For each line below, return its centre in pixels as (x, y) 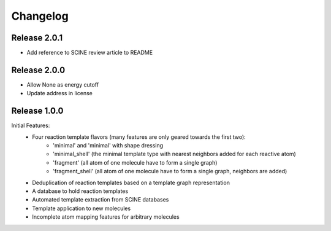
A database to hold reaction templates (80, 191)
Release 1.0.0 (37, 111)
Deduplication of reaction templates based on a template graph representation (131, 182)
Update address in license (60, 93)
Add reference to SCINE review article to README (90, 53)
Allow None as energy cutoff (63, 84)
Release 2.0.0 (38, 70)
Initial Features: (31, 125)
